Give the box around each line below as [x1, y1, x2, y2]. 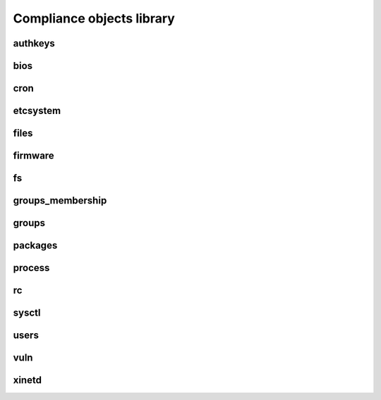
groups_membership [13, 194, 107, 207]
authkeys [13, 37, 56, 49]
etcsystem [13, 105, 61, 117]
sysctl [13, 307, 41, 319]
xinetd [13, 374, 42, 387]
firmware [13, 150, 54, 162]
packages [13, 239, 58, 251]
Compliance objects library [13, 11, 176, 26]
